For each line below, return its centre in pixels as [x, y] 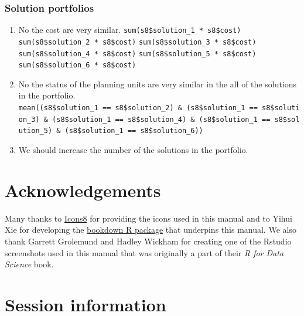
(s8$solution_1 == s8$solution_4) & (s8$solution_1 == [161, 119]
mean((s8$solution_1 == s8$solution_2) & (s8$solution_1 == [138, 108]
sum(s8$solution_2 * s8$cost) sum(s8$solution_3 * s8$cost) [137, 42]
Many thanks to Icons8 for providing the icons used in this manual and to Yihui [148, 218]
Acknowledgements [83, 190]
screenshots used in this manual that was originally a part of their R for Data [144, 252]
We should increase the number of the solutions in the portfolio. [133, 149]
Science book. [29, 264]
